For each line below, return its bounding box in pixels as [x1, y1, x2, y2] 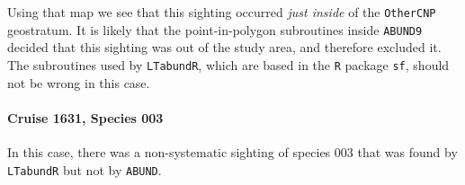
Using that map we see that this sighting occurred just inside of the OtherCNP [7, 3, 436, 21]
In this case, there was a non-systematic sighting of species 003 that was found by [7, 142, 458, 161]
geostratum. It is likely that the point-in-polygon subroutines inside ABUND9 [7, 20, 423, 39]
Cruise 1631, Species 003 [7, 108, 164, 127]
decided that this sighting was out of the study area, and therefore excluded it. [7, 38, 442, 57]
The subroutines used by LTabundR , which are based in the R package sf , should [7, 55, 450, 74]
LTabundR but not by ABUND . [7, 160, 162, 179]
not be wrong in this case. [7, 73, 150, 92]
